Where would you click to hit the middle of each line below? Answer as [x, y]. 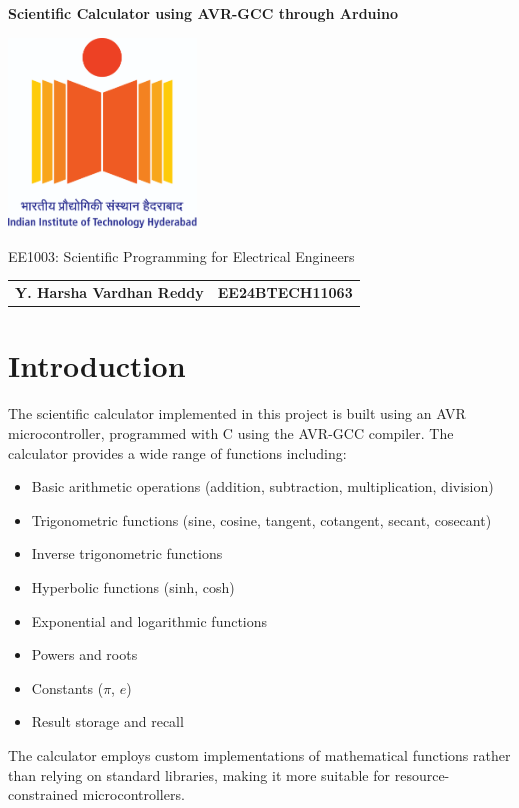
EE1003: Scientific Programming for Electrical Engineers [181, 255]
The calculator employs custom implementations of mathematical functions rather [259, 754]
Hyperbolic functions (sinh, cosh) [133, 586]
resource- [422, 774]
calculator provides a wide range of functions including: [177, 452]
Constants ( [67, 687]
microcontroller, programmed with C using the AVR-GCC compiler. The [231, 433]
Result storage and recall [107, 721]
